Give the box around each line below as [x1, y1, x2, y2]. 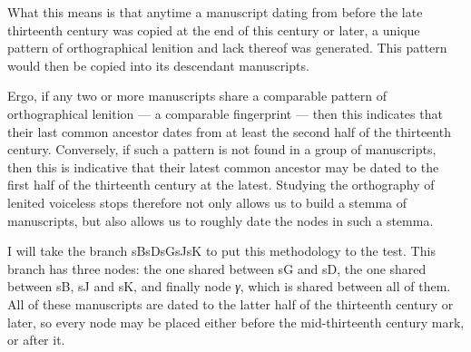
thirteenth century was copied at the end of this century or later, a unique [7, 20, 420, 39]
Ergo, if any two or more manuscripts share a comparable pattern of [7, 86, 387, 105]
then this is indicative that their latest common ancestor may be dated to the [7, 157, 439, 176]
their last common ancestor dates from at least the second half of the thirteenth [7, 122, 451, 141]
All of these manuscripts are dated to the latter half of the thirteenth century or [7, 294, 454, 313]
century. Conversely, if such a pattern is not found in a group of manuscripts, [7, 140, 437, 159]
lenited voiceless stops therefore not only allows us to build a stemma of [7, 192, 407, 211]
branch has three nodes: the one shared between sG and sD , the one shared [7, 259, 427, 278]
